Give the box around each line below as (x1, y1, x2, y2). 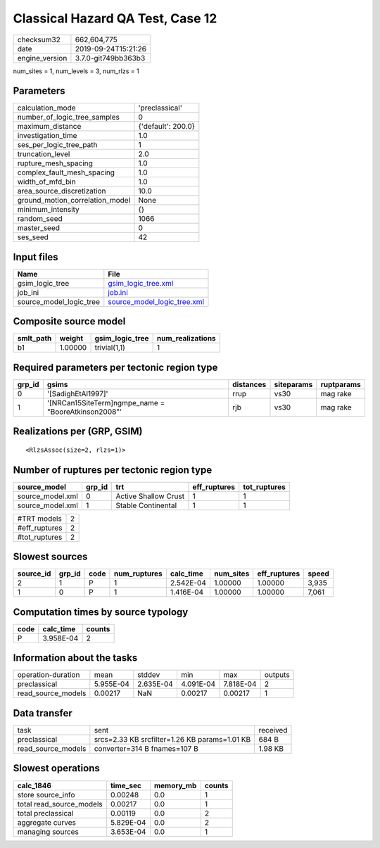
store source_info (17, 790, 75, 799)
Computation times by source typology (13, 606, 189, 618)
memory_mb (153, 780, 197, 790)
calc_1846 (17, 780, 52, 790)
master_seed (17, 223, 60, 233)
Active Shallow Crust (115, 491, 185, 501)
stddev (137, 670, 160, 680)
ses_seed (17, 232, 49, 242)
